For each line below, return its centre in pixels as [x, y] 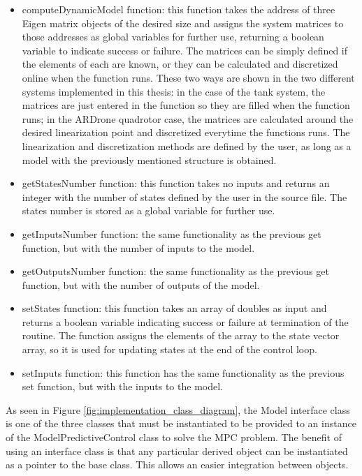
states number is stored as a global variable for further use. [149, 210]
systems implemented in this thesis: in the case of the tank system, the [174, 91]
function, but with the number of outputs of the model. [141, 284]
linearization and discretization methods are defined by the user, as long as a [187, 146]
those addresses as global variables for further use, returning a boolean [173, 37]
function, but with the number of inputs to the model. [138, 247]
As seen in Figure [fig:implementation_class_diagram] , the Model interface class [178, 409]
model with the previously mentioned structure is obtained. [149, 159]
